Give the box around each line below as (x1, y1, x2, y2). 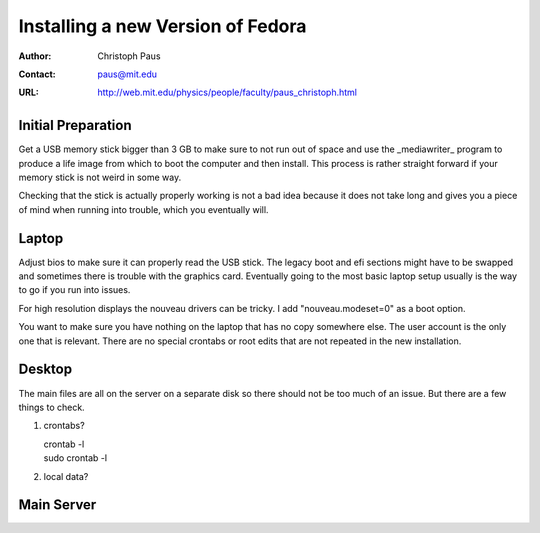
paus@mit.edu (97, 68, 158, 80)
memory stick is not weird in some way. (18, 171, 182, 184)
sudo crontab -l (43, 452, 108, 464)
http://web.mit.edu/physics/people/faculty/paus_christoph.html (97, 86, 357, 99)
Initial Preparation (18, 117, 132, 134)
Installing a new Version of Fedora (18, 15, 307, 37)
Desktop (18, 361, 73, 378)
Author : (18, 50, 52, 62)
